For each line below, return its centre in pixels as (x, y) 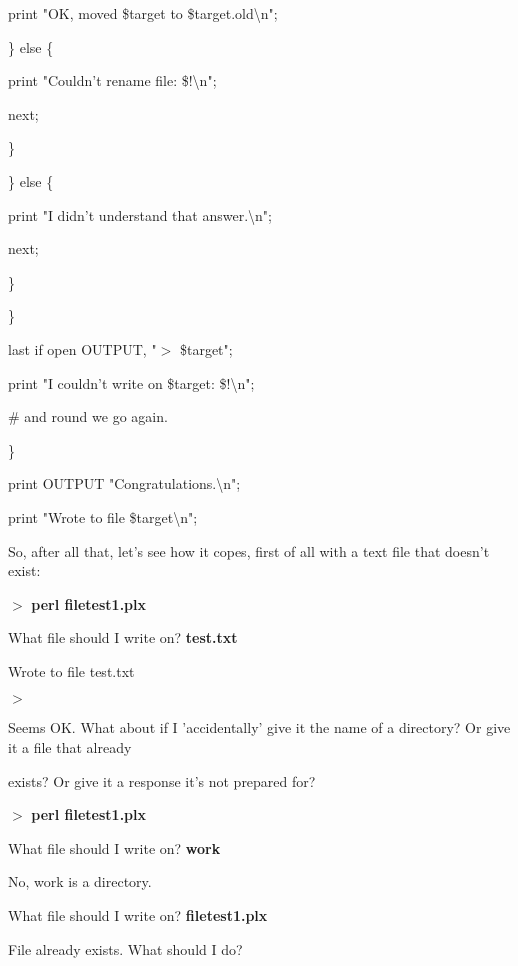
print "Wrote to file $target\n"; (103, 516)
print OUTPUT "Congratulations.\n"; (124, 483)
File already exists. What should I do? (125, 948)
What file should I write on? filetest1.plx (138, 915)
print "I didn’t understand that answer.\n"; (140, 214)
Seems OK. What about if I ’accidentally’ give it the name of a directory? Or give (259, 727)
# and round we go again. (88, 416)
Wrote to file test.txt (71, 670)
